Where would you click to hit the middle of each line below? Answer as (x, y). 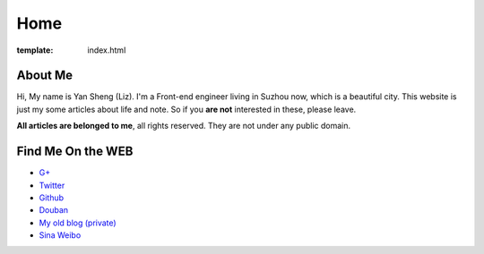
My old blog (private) (78, 223)
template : (35, 50)
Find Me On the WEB (75, 152)
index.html (107, 50)
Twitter (52, 185)
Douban (54, 210)
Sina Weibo (60, 235)
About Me (45, 76)
